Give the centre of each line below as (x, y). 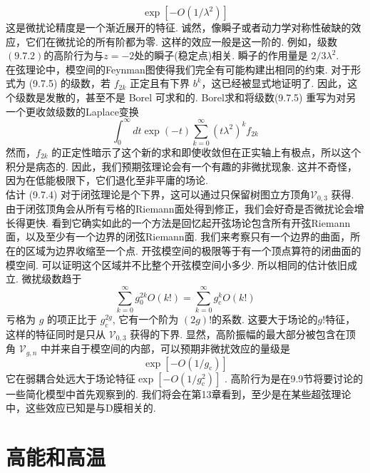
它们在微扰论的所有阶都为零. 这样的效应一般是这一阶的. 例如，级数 (181, 41)
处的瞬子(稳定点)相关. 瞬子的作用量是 (221, 55)
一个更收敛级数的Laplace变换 (72, 111)
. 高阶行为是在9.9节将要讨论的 (294, 378)
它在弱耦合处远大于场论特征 (71, 378)
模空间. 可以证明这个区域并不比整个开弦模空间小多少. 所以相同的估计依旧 (177, 264)
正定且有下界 (160, 83)
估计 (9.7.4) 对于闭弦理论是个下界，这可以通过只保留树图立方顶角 (158, 194)
